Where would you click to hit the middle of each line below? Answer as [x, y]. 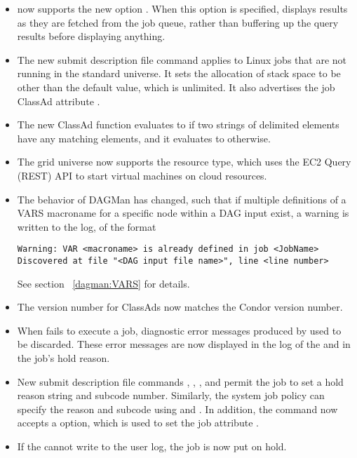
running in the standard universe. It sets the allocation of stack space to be [179, 73]
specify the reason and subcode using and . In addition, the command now [177, 409]
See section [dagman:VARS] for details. [103, 283]
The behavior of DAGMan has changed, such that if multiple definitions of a [182, 199]
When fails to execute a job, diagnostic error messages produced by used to [179, 330]
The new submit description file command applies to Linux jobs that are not [182, 59]
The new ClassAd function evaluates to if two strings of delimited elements [178, 124]
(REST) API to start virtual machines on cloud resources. [142, 175]
